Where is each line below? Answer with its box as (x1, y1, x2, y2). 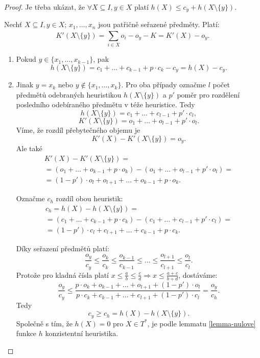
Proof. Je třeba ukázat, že (4, 2, 85, 12)
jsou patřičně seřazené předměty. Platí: (98, 19, 220, 30)
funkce (16, 328, 37, 339)
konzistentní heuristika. (45, 328, 119, 339)
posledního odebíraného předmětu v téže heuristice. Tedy (16, 99, 195, 110)
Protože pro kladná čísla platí (16, 269, 109, 280)
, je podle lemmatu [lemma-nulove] (147, 318, 256, 328)
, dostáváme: (178, 269, 218, 280)
